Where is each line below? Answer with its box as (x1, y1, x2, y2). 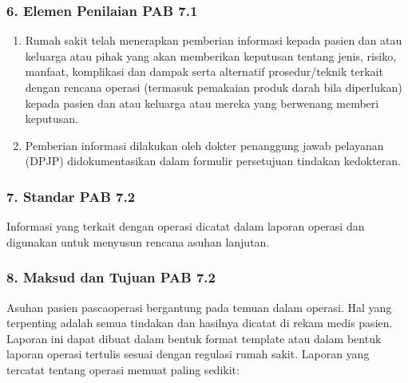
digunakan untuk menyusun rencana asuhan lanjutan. (6, 233, 270, 250)
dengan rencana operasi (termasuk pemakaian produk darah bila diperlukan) (25, 79, 402, 95)
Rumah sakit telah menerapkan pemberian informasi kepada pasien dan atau (25, 32, 402, 49)
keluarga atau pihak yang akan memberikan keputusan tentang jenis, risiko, (25, 47, 397, 64)
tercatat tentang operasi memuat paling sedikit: (6, 361, 240, 377)
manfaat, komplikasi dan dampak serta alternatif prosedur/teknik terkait (25, 63, 383, 80)
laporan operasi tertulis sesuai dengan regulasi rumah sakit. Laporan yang (6, 345, 370, 362)
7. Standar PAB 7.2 (6, 186, 136, 206)
